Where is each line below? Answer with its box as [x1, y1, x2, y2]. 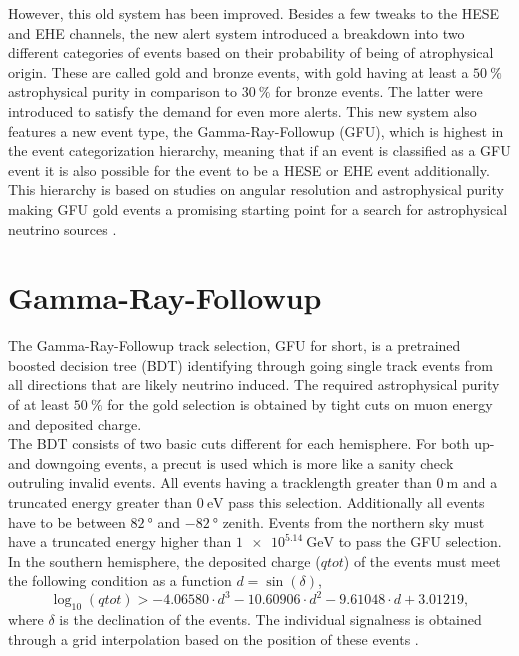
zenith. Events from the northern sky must [222, 511, 485, 532]
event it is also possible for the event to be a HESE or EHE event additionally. [8, 159, 490, 180]
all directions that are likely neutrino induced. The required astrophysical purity [8, 374, 500, 395]
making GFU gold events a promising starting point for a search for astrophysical [8, 198, 508, 219]
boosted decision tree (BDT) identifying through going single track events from [8, 354, 494, 375]
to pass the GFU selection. [338, 531, 502, 552]
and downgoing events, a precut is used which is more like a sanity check [8, 452, 454, 473]
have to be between [8, 511, 126, 532]
